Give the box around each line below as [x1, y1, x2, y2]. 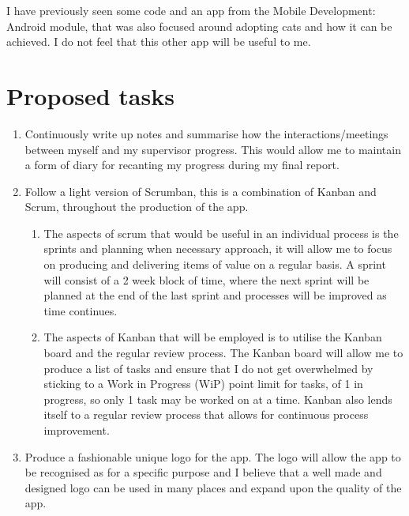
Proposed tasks [6, 79, 174, 111]
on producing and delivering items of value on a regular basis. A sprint [43, 256, 386, 273]
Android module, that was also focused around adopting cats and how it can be [6, 17, 392, 34]
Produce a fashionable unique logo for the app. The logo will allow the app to [24, 448, 401, 465]
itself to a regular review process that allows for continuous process [43, 406, 369, 423]
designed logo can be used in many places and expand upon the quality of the [24, 479, 402, 495]
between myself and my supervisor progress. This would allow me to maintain [24, 141, 401, 157]
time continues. [43, 302, 118, 318]
